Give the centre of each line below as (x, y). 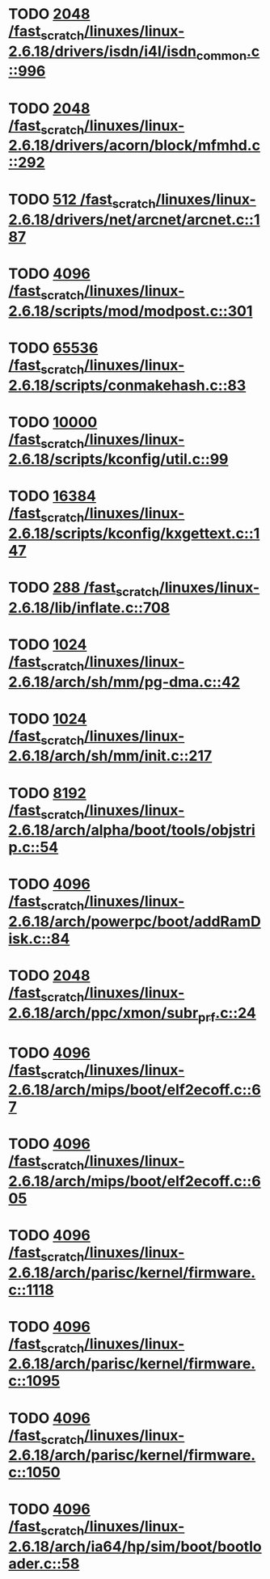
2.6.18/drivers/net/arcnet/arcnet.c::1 (134, 220)
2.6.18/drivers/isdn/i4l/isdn (102, 51)
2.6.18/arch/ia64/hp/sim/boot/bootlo (135, 1547)
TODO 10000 (53, 422)
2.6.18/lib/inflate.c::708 (89, 608)
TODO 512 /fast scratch (82, 201)
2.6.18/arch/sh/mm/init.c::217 (110, 756)
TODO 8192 (47, 793)
